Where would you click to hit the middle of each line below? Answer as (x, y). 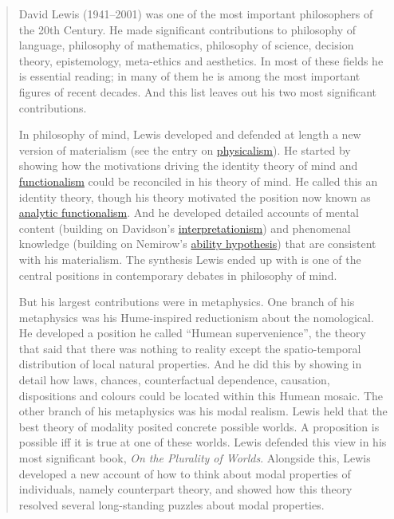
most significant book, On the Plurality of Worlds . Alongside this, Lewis (195, 458)
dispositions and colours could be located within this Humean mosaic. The (201, 395)
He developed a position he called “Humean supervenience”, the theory (192, 333)
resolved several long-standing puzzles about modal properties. (171, 504)
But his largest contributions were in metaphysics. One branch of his (187, 302)
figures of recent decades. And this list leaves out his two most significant (198, 91)
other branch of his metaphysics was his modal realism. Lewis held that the (203, 411)
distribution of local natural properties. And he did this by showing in (190, 364)
